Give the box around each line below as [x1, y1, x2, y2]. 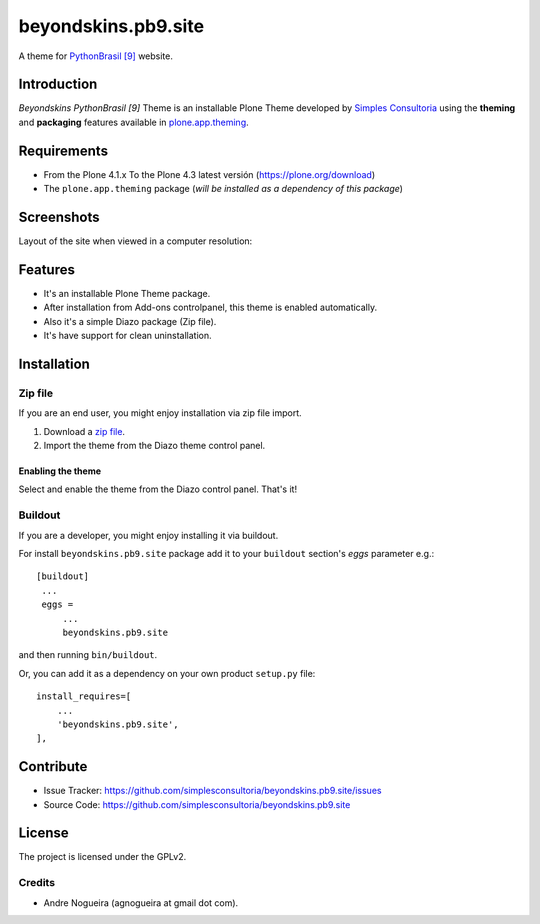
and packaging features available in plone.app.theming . [18, 116, 249, 128]
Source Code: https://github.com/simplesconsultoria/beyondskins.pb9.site [43, 798, 351, 810]
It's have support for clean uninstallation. [43, 330, 212, 342]
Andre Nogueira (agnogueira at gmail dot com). [43, 896, 239, 909]
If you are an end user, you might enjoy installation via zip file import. [18, 407, 302, 419]
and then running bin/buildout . [18, 649, 158, 661]
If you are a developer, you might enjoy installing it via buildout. [18, 529, 279, 541]
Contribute [18, 758, 88, 775]
